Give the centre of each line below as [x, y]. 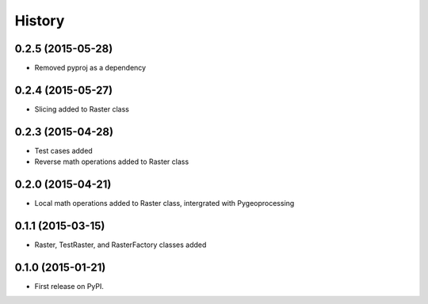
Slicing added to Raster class [82, 109]
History [40, 21]
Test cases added [63, 150]
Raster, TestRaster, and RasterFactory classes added [120, 245]
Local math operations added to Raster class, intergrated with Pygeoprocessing [164, 203]
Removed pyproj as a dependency [90, 68]
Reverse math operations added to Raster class [112, 161]
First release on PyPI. [69, 286]
